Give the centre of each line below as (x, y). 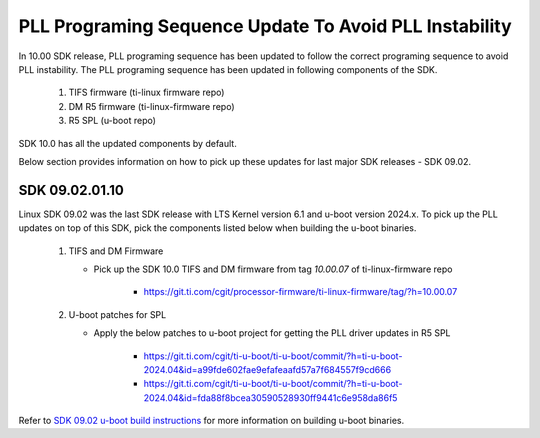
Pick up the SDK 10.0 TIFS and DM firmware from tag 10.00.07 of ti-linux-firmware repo (273, 269)
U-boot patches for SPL (117, 314)
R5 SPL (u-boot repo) (112, 121)
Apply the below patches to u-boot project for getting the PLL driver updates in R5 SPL (272, 333)
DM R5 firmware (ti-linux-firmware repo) (151, 106)
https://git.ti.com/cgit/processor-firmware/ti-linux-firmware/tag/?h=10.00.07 (300, 292)
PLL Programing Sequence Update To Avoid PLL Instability (265, 26)
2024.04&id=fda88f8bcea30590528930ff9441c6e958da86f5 (270, 397)
